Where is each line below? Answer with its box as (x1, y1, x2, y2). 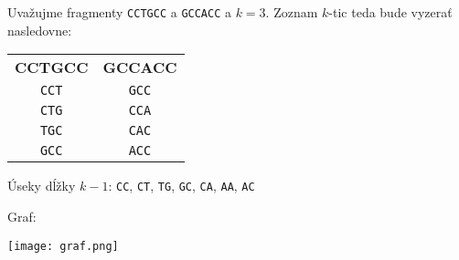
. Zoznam (265, 3, 318, 21)
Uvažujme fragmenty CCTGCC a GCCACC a (7, 3, 231, 21)
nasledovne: (7, 20, 72, 39)
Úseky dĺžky (7, 176, 76, 195)
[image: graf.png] (7, 239, 119, 253)
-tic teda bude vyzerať (328, 3, 453, 21)
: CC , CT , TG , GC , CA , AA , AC (108, 176, 255, 195)
